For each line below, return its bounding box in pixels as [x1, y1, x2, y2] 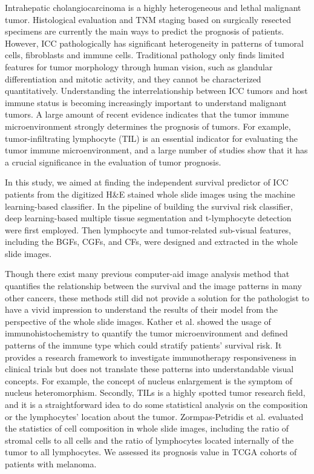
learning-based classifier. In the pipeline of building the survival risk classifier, [5, 199, 293, 212]
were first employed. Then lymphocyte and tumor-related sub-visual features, [5, 223, 292, 236]
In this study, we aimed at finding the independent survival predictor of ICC [5, 176, 289, 189]
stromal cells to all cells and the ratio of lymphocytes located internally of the [5, 433, 294, 446]
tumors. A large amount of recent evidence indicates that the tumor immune [5, 108, 289, 121]
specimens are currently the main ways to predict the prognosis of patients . [5, 25, 284, 38]
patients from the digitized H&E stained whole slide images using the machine [5, 187, 295, 200]
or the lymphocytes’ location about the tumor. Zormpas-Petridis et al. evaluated [5, 410, 304, 422]
